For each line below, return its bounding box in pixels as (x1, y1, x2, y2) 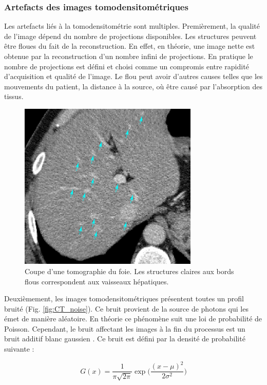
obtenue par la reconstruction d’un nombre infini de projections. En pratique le (4, 51, 253, 61)
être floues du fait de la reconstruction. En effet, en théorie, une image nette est (4, 41, 255, 51)
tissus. (4, 91, 24, 102)
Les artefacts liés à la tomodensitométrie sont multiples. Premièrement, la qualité (4, 21, 260, 31)
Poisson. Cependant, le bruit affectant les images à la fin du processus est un (4, 323, 245, 334)
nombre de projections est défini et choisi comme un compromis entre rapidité (4, 61, 249, 71)
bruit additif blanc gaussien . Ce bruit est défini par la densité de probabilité (4, 333, 245, 344)
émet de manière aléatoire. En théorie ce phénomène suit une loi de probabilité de (4, 313, 262, 324)
